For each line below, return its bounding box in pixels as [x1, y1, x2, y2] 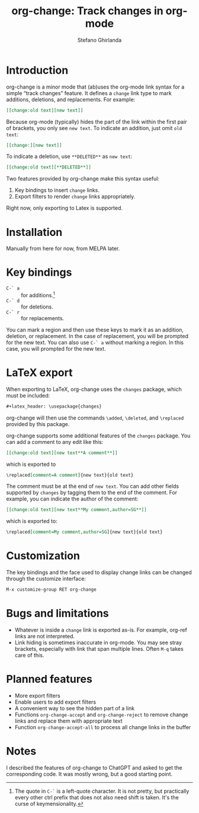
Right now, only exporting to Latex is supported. [6, 204, 123, 212]
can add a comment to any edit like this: [6, 438, 104, 445]
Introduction [6, 64, 69, 77]
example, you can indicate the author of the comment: [6, 495, 139, 503]
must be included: [6, 392, 50, 399]
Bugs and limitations [6, 607, 110, 620]
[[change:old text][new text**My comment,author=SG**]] [6, 507, 147, 513]
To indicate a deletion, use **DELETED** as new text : [6, 153, 133, 160]
